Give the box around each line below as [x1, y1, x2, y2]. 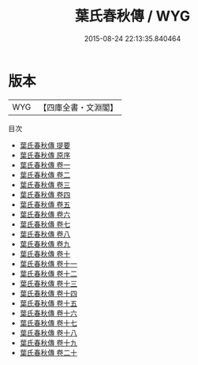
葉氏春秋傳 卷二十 [19, 348, 77, 357]
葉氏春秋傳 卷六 [19, 209, 71, 219]
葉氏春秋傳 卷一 [19, 160, 71, 170]
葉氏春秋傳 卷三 [19, 179, 71, 190]
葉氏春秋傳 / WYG [74, 7, 191, 25]
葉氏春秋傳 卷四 [19, 190, 71, 199]
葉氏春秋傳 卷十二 [19, 269, 77, 278]
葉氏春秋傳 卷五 [19, 199, 71, 209]
